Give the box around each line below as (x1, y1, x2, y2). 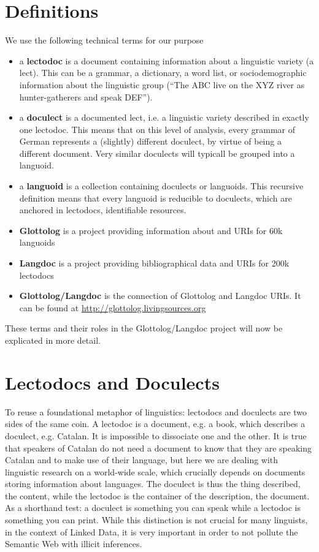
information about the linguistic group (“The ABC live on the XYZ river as (19, 78, 305, 91)
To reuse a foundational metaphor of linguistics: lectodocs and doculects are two (5, 405, 307, 418)
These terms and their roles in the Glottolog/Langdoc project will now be (5, 322, 283, 335)
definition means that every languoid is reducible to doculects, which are (19, 191, 292, 204)
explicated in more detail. (5, 334, 101, 346)
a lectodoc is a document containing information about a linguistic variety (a (19, 54, 314, 67)
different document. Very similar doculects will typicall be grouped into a (19, 146, 295, 159)
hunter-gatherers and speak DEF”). (19, 90, 153, 103)
